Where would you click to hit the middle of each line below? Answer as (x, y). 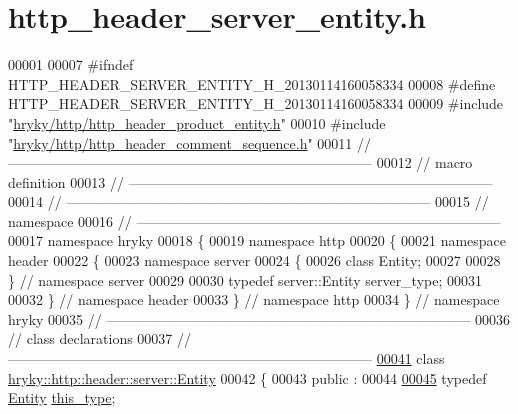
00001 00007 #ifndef (71, 64)
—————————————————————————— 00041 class (226, 358)
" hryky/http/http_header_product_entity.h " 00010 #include (197, 122)
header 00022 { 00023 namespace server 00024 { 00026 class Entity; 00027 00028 (254, 260)
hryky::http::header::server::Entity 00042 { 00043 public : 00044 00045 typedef (247, 377)
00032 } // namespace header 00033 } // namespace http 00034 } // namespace (254, 299)
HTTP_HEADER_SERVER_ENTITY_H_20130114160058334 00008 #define (252, 83)
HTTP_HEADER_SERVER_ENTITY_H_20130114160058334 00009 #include (256, 103)
